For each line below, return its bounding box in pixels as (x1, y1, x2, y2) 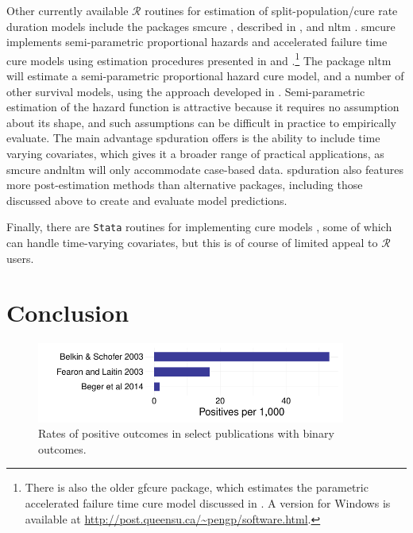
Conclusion (6, 296, 129, 329)
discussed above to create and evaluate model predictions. (6, 191, 288, 208)
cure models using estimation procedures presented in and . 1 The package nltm (6, 49, 392, 68)
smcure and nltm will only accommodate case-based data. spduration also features (6, 160, 403, 177)
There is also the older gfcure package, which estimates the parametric (25, 479, 369, 496)
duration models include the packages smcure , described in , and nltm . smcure (6, 17, 396, 34)
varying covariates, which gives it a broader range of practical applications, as (6, 145, 384, 161)
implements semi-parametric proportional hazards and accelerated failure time (6, 33, 388, 50)
